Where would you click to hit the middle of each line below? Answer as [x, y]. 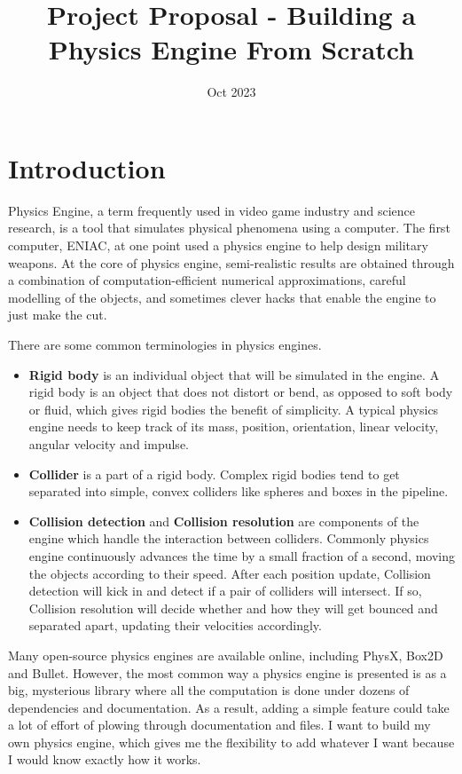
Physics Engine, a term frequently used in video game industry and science [212, 210]
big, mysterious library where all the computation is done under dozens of [209, 690]
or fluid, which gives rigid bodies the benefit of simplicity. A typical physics [234, 409]
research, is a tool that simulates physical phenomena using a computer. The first [229, 228]
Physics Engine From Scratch [231, 49]
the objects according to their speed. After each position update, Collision [230, 573]
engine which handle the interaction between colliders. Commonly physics [229, 538]
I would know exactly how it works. [105, 759]
